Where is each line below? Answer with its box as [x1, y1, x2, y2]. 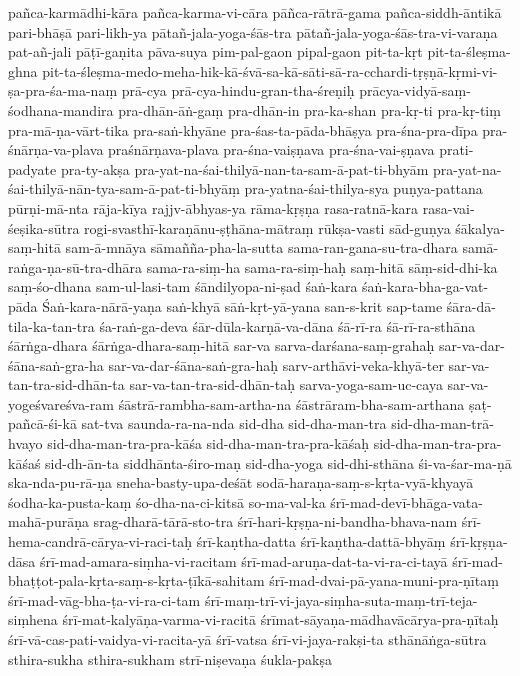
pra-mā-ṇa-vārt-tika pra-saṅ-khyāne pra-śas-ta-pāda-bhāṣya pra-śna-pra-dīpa [8, 119, 478, 140]
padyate [8, 158, 57, 179]
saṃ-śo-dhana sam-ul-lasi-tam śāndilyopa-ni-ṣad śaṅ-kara [8, 276, 358, 297]
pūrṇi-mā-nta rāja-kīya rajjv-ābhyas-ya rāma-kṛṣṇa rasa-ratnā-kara [8, 197, 419, 218]
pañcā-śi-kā [8, 413, 77, 434]
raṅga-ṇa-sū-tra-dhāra [8, 256, 142, 277]
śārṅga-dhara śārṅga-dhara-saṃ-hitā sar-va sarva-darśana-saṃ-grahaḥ [8, 335, 435, 356]
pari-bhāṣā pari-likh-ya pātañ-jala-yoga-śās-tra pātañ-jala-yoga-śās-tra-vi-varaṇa [8, 21, 498, 42]
